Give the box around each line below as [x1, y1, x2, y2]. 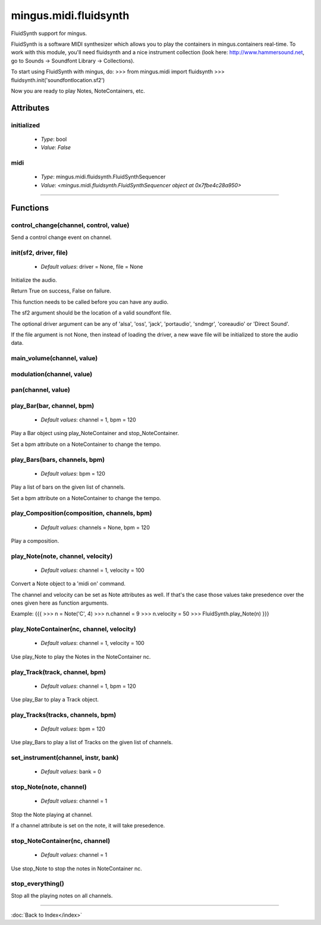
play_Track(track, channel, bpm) [11, 668, 106, 676]
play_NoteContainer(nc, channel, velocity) [11, 625, 136, 633]
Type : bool [40, 136, 67, 143]
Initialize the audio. [11, 276, 58, 284]
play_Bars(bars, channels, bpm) [11, 455, 105, 464]
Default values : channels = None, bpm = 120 [40, 524, 150, 531]
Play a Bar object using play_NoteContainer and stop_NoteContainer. [11, 430, 180, 437]
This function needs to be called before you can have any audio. [11, 298, 169, 306]
